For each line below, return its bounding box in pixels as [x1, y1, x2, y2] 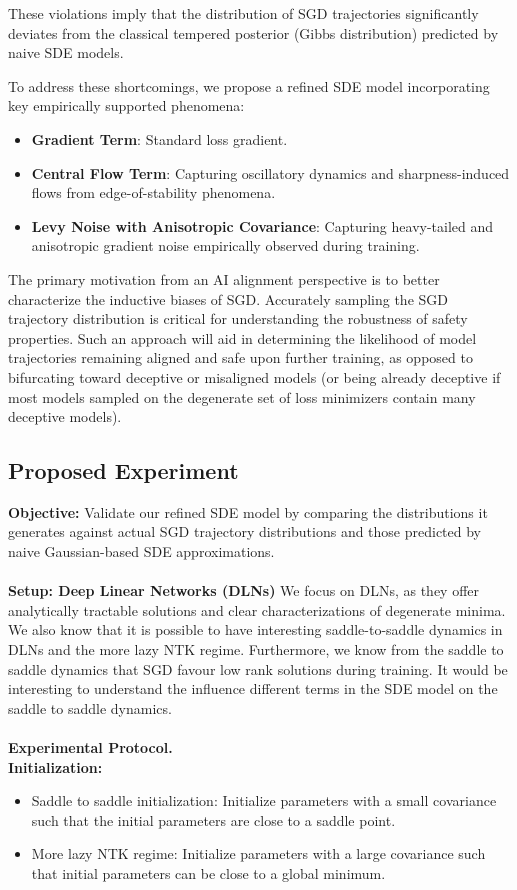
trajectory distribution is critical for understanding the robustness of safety [8, 308, 468, 329]
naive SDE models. [8, 42, 124, 63]
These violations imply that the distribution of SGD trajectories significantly [8, 3, 479, 23]
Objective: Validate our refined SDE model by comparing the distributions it [8, 501, 488, 522]
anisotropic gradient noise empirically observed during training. [31, 235, 420, 256]
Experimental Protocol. [8, 737, 173, 758]
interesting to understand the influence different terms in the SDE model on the [8, 678, 498, 699]
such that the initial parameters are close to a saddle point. [31, 809, 396, 830]
